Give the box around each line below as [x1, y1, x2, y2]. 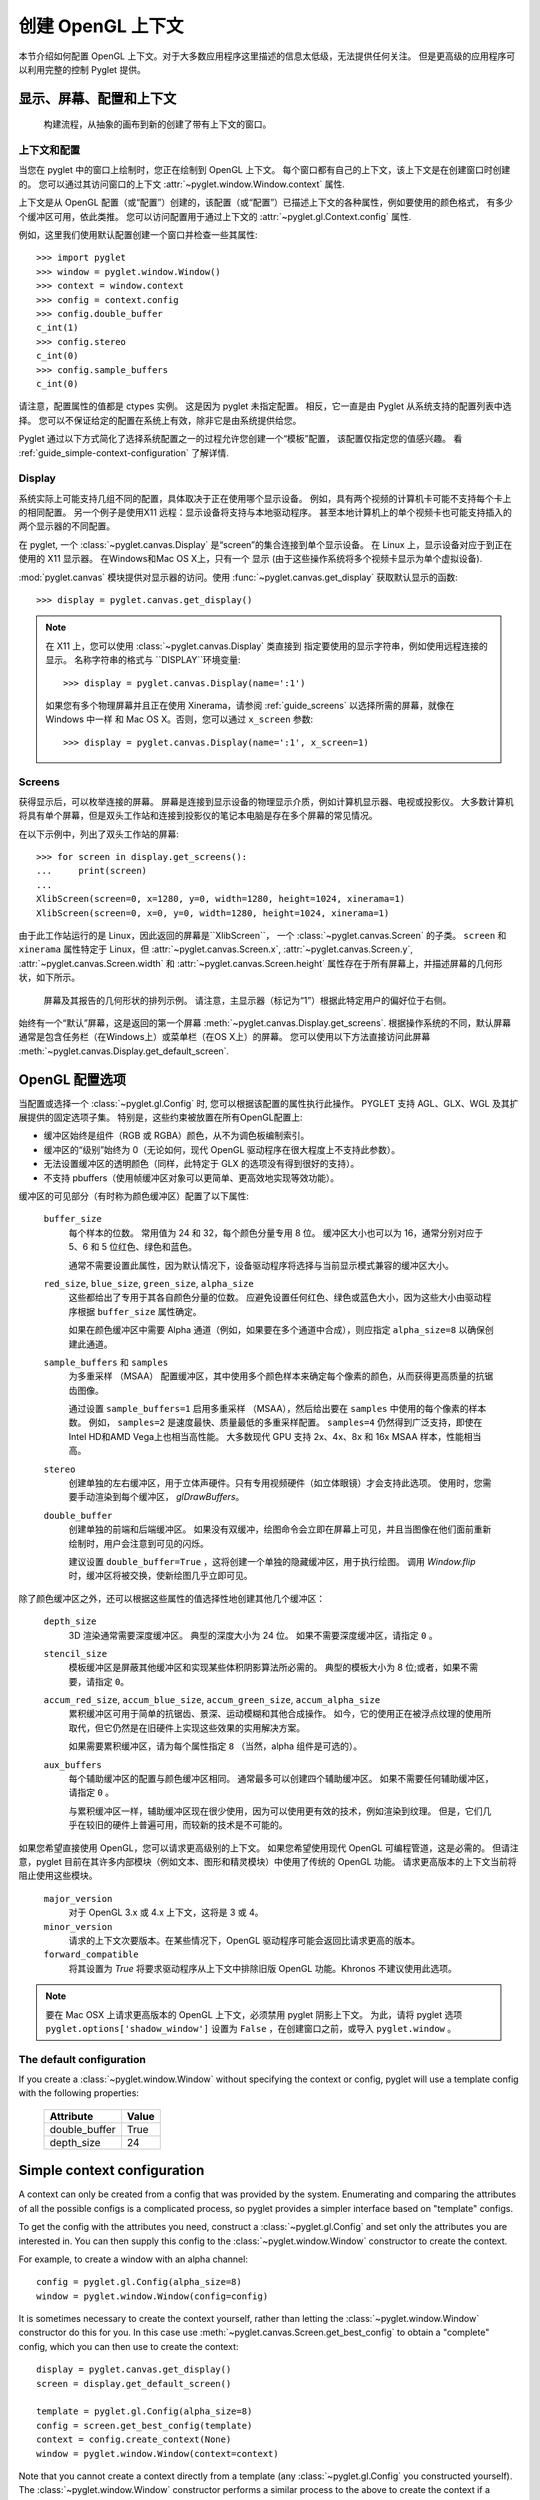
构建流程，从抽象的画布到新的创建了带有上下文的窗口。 [43, 118, 272, 130]
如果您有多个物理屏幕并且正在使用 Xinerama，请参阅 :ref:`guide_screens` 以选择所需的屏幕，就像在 [45, 699, 455, 711]
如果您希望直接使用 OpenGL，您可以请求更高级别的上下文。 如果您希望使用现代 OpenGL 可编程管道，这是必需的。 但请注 [18, 1841, 519, 1854]
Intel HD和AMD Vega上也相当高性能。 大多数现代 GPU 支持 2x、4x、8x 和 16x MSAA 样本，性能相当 [68, 1430, 482, 1442]
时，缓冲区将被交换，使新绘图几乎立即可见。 [68, 1570, 253, 1582]
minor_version [43, 1921, 113, 1932]
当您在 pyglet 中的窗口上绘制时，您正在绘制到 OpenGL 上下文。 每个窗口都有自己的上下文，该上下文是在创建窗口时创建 [18, 164, 511, 176]
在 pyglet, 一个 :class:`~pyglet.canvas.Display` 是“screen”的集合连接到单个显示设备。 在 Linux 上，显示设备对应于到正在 [18, 538, 513, 550]
